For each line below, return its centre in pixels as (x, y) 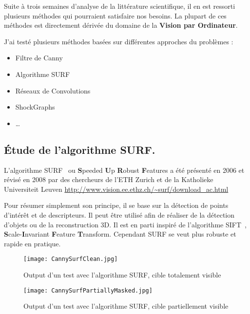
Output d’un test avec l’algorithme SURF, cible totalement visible (122, 274)
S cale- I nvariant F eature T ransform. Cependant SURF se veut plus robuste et (120, 234)
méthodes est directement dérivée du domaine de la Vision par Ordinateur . (121, 25)
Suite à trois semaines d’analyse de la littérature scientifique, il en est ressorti (120, 6)
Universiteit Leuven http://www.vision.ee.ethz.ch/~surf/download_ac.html (116, 189)
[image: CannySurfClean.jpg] (71, 259)
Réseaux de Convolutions (53, 90)
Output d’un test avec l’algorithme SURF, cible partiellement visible (126, 306)
